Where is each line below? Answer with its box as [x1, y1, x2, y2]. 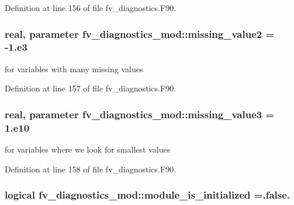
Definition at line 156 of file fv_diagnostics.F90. [5, 2, 177, 13]
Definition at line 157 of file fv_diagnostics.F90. [5, 82, 177, 94]
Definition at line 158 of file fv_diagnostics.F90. [5, 162, 177, 175]
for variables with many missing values [5, 62, 143, 75]
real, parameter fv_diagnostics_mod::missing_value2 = [5, 26, 275, 41]
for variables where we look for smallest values [5, 143, 171, 155]
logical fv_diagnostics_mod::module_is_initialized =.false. [5, 188, 290, 202]
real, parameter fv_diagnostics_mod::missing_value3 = [5, 107, 275, 121]
